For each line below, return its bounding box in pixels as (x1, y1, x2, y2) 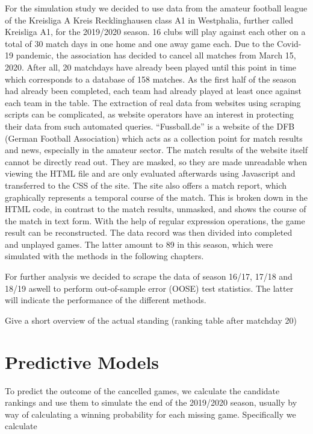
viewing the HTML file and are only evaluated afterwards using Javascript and (5, 167, 296, 180)
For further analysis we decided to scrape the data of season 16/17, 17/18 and (5, 270, 293, 283)
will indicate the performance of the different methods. (5, 294, 206, 306)
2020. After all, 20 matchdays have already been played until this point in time (5, 60, 297, 73)
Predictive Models (5, 349, 160, 374)
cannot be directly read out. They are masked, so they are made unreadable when (5, 155, 307, 168)
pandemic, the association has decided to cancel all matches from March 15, (16, 49, 296, 61)
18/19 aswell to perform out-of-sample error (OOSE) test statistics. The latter (5, 281, 294, 294)
